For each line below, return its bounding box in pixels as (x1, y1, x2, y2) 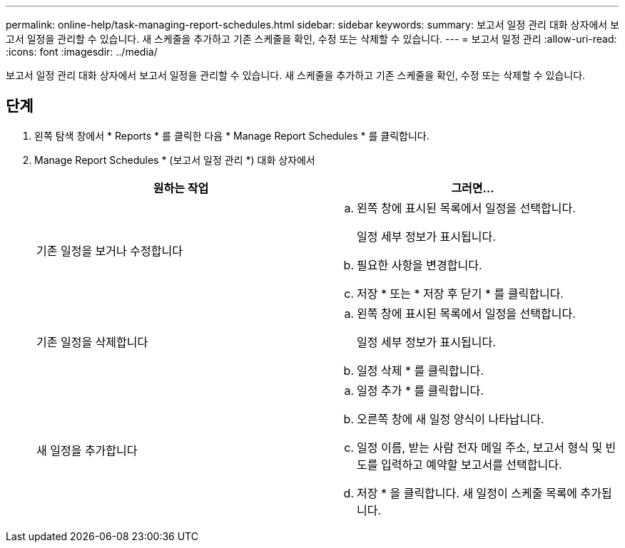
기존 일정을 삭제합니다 (36, 334, 148, 349)
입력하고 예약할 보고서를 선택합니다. (380, 457, 562, 472)
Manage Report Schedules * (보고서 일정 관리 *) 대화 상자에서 (34, 153, 315, 166)
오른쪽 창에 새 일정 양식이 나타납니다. (357, 411, 544, 426)
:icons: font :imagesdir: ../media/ (6, 46, 158, 58)
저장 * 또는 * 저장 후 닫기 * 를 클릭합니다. (357, 286, 564, 301)
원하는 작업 (153, 180, 209, 195)
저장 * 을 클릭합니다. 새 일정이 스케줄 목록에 (357, 485, 578, 500)
